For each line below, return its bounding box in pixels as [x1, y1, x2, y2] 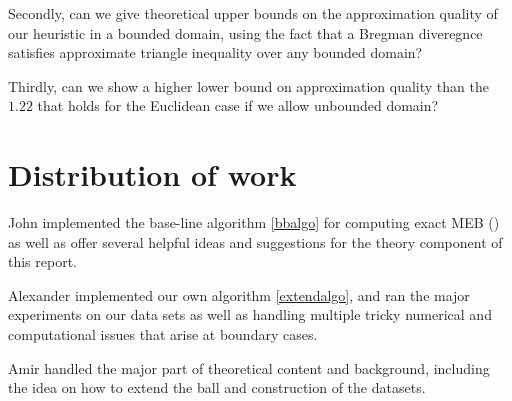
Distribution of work [8, 154, 297, 195]
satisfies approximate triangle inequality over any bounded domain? [8, 42, 423, 63]
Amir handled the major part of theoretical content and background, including [8, 357, 490, 378]
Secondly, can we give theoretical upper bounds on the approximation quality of [8, 3, 498, 23]
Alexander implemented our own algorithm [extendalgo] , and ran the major [8, 284, 470, 305]
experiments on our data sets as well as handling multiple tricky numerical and [8, 304, 492, 325]
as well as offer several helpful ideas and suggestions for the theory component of [8, 231, 503, 252]
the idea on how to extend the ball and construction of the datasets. [8, 377, 426, 398]
